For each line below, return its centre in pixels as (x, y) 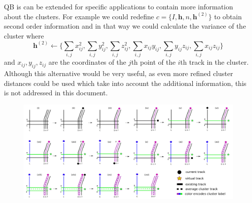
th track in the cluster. (215, 62)
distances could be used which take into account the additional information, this (125, 83)
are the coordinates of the (87, 62)
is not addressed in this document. (56, 93)
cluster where (24, 35)
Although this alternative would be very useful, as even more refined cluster (119, 73)
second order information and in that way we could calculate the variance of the (125, 26)
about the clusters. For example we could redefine (79, 16)
